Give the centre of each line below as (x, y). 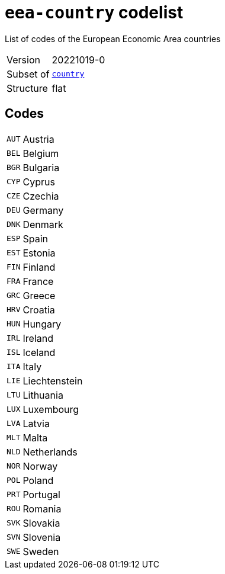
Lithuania (43, 395)
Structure (27, 88)
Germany (43, 210)
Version (23, 60)
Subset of (28, 74)
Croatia (39, 310)
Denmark (43, 224)
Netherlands (50, 452)
